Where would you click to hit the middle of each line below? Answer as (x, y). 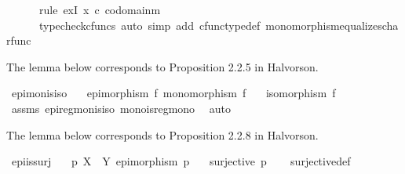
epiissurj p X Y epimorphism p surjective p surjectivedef (181, 161)
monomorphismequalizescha (332, 25)
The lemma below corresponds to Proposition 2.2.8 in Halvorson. (162, 134)
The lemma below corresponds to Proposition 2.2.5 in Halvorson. (162, 66)
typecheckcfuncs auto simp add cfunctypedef (150, 25)
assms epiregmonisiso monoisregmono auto (121, 108)
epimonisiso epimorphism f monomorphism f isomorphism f (173, 93)
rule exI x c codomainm (100, 9)
